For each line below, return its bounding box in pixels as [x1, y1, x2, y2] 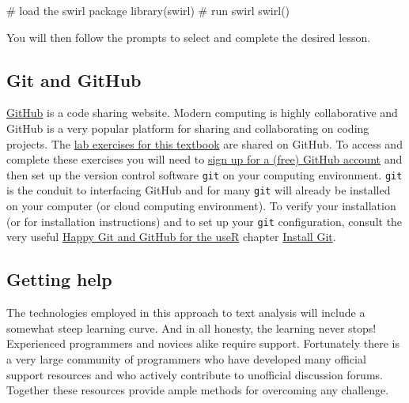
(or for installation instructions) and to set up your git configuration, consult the [6, 213, 403, 229]
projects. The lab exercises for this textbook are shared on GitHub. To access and [6, 135, 403, 152]
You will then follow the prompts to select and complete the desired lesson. [6, 28, 371, 45]
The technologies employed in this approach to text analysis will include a [6, 304, 365, 321]
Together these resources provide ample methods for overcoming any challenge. [6, 382, 389, 398]
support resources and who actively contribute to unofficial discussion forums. [6, 366, 383, 382]
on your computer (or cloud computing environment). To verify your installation [6, 198, 396, 214]
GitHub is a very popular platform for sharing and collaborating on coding [6, 119, 369, 136]
